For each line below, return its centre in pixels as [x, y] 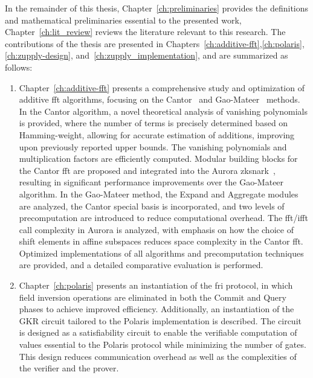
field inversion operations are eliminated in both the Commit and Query [153, 297]
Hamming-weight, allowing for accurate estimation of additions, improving [157, 134]
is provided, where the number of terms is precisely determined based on [153, 123]
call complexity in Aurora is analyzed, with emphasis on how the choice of [156, 229]
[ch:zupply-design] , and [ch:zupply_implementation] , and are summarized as [147, 55]
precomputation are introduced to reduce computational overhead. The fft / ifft [163, 218]
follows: [19, 67]
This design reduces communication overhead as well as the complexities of [158, 356]
